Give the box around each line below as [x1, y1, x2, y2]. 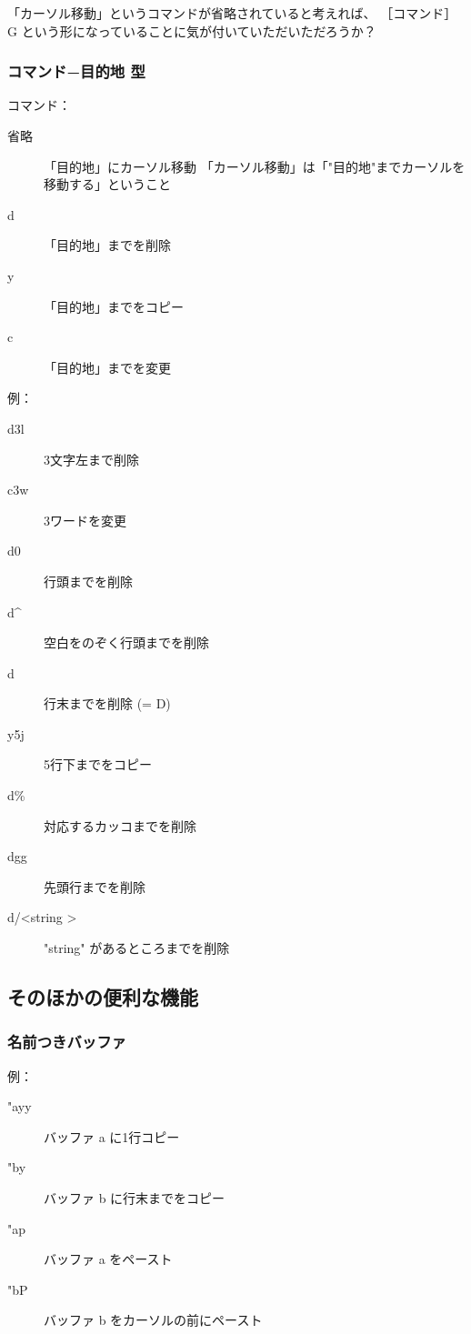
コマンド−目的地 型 [7, 60, 145, 83]
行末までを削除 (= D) [44, 694, 171, 713]
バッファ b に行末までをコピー [44, 1189, 225, 1207]
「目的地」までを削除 [44, 236, 171, 255]
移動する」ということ [44, 175, 171, 194]
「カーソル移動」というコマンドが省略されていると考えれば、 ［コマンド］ [7, 4, 457, 22]
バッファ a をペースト [44, 1249, 173, 1269]
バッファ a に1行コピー [44, 1127, 180, 1146]
